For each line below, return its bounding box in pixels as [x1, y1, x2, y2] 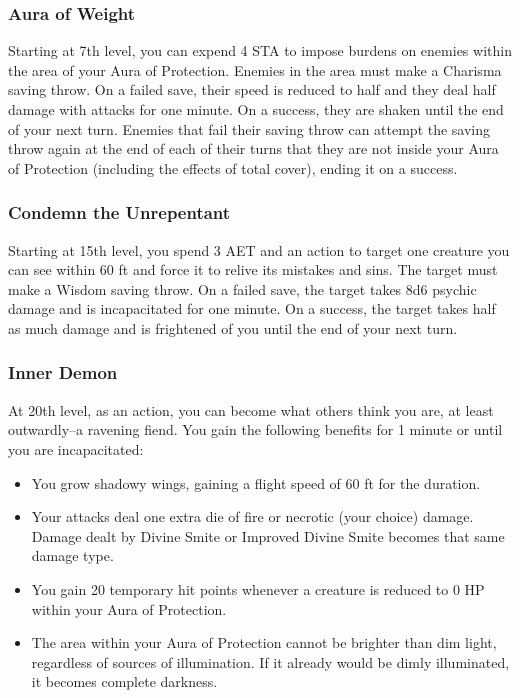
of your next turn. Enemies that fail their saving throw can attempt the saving [8, 118, 491, 139]
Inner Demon [8, 360, 118, 385]
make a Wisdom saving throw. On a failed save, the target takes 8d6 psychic [8, 278, 477, 299]
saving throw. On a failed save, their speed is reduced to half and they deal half [8, 79, 496, 100]
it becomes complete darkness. [31, 671, 218, 692]
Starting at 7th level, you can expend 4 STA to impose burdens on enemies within [8, 40, 512, 61]
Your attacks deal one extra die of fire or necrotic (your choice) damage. [31, 506, 474, 527]
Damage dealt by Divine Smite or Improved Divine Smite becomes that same [31, 525, 505, 546]
